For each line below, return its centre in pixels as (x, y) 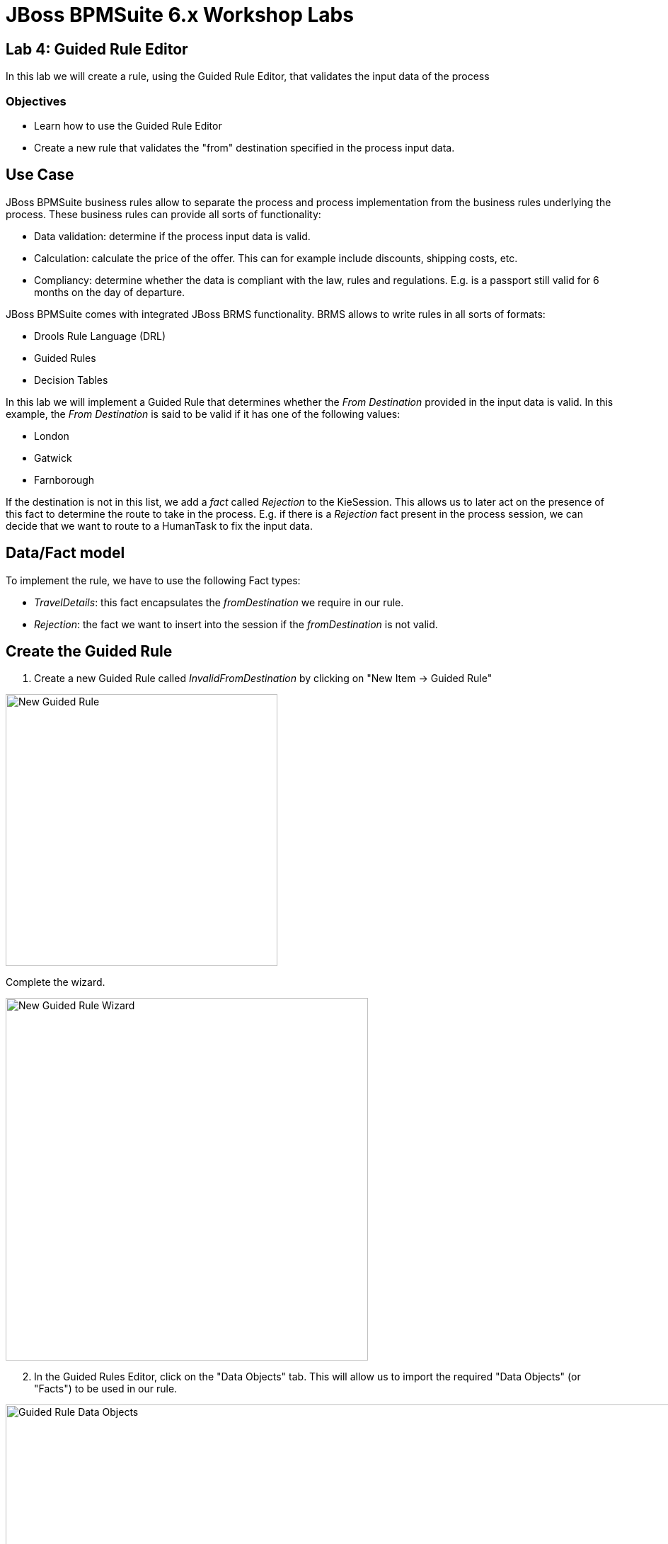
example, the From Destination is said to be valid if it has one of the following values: (203, 414)
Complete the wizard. (56, 982)
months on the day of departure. (110, 292)
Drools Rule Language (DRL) (100, 336)
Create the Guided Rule (89, 652)
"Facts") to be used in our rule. (106, 1389)
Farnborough (64, 479)
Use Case (40, 175)
